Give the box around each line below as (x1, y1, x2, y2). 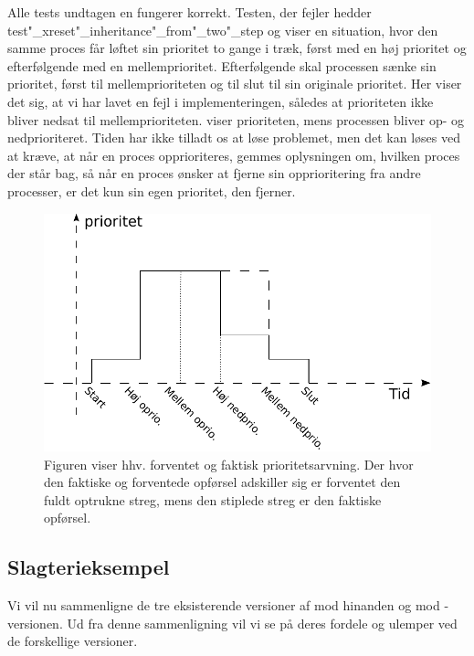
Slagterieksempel (7, 553, 170, 581)
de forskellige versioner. (7, 631, 138, 651)
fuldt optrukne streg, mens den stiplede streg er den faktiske (44, 490, 382, 509)
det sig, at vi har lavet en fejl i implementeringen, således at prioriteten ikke (7, 91, 434, 111)
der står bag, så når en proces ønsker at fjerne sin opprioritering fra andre (7, 164, 421, 183)
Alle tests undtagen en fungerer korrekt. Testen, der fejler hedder (7, 3, 372, 21)
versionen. (7, 613, 63, 632)
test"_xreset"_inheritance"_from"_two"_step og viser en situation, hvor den (7, 20, 438, 39)
